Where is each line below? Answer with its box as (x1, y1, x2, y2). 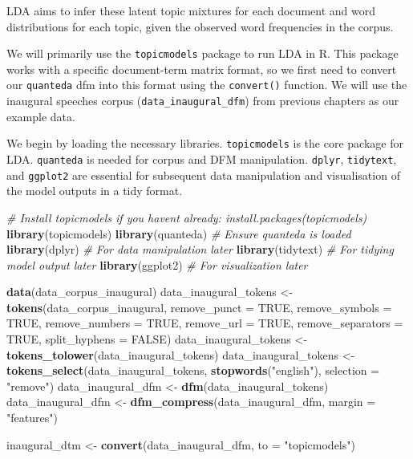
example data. (6, 108, 75, 124)
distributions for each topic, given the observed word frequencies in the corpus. (6, 18, 394, 35)
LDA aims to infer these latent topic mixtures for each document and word (6, 2, 376, 18)
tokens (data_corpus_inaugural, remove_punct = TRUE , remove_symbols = (6, 299, 392, 315)
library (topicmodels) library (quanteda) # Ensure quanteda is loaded (6, 225, 351, 242)
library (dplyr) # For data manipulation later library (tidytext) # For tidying (6, 241, 394, 258)
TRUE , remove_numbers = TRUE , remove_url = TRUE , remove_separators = (6, 315, 403, 331)
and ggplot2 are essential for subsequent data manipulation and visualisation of (6, 166, 400, 183)
